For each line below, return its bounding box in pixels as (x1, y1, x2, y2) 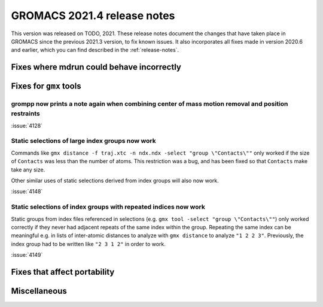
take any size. (11, 166, 45, 173)
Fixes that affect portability (11, 266, 115, 277)
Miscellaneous (11, 285, 67, 296)
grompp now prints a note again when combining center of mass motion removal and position (11, 100, 288, 108)
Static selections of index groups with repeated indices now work (11, 203, 206, 211)
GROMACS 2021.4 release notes (11, 9, 175, 22)
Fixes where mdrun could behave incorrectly (11, 62, 182, 72)
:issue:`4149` (11, 251, 43, 259)
